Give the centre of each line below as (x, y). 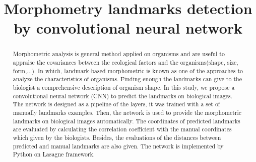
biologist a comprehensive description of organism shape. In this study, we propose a (124, 87)
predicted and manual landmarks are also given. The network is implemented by (118, 146)
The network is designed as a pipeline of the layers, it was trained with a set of (116, 104)
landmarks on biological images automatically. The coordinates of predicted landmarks (126, 121)
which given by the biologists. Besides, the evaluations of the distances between (117, 137)
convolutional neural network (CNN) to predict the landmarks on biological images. (123, 96)
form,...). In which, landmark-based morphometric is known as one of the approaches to (128, 70)
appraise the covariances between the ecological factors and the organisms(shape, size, (125, 62)
